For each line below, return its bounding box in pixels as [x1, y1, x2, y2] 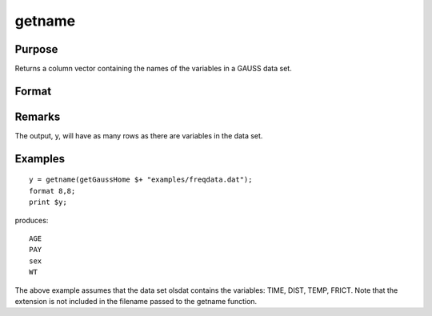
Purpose [14, 42, 58, 56]
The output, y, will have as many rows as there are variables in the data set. [14, 130, 263, 140]
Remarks [14, 110, 61, 123]
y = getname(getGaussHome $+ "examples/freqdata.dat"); [29, 175, 253, 184]
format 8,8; [29, 186, 76, 195]
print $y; [29, 198, 67, 207]
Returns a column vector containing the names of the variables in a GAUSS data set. [14, 64, 292, 74]
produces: [14, 215, 49, 225]
